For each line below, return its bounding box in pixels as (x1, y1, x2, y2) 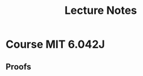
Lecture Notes (65, 4, 137, 17)
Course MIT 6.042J (5, 37, 105, 51)
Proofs (5, 62, 31, 72)
